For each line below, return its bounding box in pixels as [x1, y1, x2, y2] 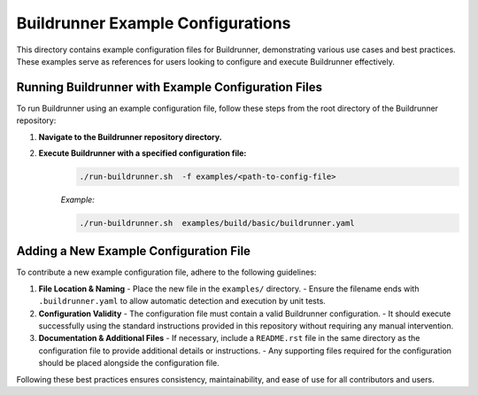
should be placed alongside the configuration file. [38, 358, 220, 368]
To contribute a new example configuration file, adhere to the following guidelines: [16, 267, 317, 278]
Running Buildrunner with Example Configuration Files [16, 80, 323, 95]
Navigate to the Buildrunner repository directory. [38, 131, 222, 142]
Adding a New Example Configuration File [16, 244, 251, 259]
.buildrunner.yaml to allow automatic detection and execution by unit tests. [38, 296, 327, 306]
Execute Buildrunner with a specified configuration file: [38, 148, 247, 159]
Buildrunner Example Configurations [16, 13, 291, 33]
